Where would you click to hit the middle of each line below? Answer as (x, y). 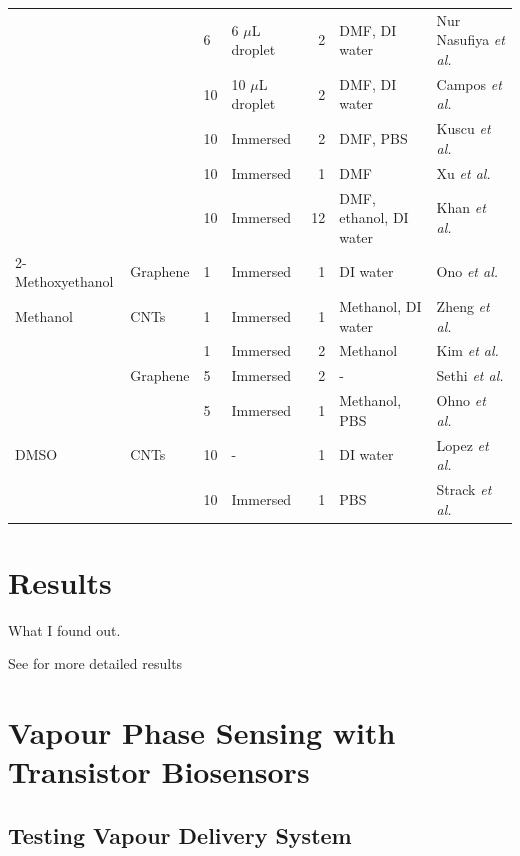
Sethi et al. (470, 375)
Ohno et (461, 400)
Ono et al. (467, 271)
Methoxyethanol (64, 281)
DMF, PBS (373, 138)
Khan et (461, 207)
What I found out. (64, 629)
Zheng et (463, 305)
